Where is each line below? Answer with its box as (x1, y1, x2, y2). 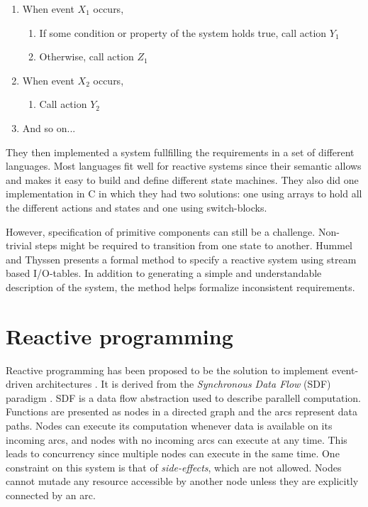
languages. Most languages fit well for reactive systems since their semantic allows (6, 158, 362, 173)
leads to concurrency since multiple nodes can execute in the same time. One (6, 446, 340, 461)
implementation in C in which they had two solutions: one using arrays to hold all (6, 186, 362, 201)
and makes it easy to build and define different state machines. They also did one (6, 172, 359, 187)
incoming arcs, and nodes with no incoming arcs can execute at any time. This (6, 432, 347, 447)
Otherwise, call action (39, 49, 134, 64)
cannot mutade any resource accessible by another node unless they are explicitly (6, 474, 359, 489)
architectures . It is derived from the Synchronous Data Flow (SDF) (35, 376, 331, 391)
